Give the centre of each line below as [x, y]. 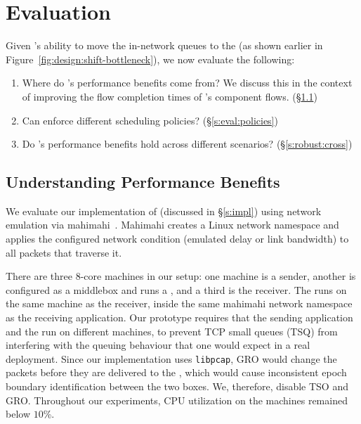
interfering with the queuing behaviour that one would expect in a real [158, 345]
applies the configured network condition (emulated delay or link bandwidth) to [177, 239]
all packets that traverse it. [64, 252]
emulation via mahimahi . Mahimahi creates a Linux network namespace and [172, 225]
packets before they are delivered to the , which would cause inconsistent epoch [176, 372]
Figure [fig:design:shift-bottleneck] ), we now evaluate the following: [150, 59]
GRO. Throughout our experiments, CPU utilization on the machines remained [177, 400]
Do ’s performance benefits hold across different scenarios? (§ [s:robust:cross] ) [187, 144]
